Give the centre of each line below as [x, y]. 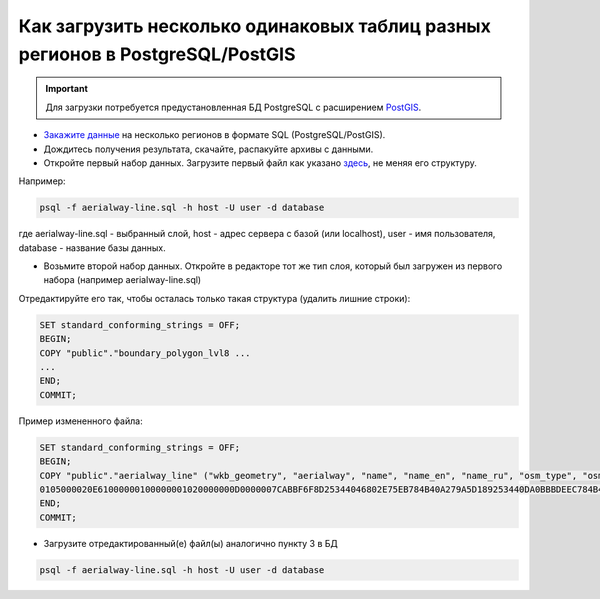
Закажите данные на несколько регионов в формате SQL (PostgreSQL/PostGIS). [214, 135]
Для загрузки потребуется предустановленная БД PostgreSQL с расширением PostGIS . [233, 107]
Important [67, 89]
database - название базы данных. [92, 247]
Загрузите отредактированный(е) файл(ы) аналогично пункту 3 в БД [191, 543]
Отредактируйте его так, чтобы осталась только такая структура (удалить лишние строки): [214, 298]
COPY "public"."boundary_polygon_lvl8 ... [145, 353]
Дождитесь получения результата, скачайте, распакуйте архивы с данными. [208, 149]
